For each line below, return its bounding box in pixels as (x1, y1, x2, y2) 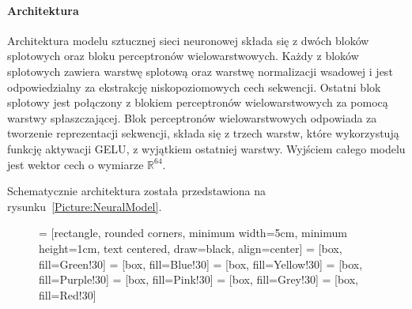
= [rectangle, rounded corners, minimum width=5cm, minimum (39, 224, 347, 241)
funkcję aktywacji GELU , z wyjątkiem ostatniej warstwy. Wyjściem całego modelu (7, 140, 406, 156)
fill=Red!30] (39, 286, 96, 303)
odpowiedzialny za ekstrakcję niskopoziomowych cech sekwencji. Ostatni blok (7, 78, 381, 95)
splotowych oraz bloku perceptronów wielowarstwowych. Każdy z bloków (7, 47, 359, 64)
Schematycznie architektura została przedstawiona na (7, 183, 266, 199)
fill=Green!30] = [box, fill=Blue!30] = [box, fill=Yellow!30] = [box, (39, 255, 363, 272)
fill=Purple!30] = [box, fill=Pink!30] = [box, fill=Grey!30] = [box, (39, 271, 358, 288)
